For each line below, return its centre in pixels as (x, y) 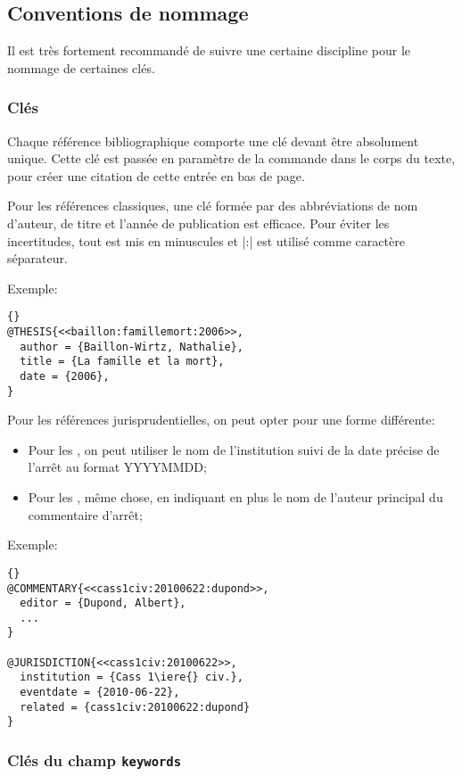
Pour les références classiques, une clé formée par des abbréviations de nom (213, 206)
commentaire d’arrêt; (85, 514)
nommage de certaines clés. (81, 67)
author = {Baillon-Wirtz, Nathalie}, (132, 347)
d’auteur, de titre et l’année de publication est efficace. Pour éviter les (198, 223)
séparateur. (37, 258)
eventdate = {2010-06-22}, (100, 693)
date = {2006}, (65, 376)
